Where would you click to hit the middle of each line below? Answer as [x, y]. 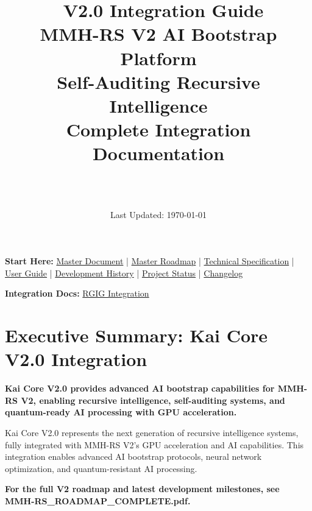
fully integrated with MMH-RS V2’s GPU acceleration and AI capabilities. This [154, 444]
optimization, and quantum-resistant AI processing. [101, 468]
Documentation [158, 153]
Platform [158, 58]
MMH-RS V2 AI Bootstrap [158, 34]
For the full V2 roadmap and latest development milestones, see [142, 489]
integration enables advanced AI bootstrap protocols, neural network [133, 456]
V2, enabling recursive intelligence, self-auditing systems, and [153, 400]
